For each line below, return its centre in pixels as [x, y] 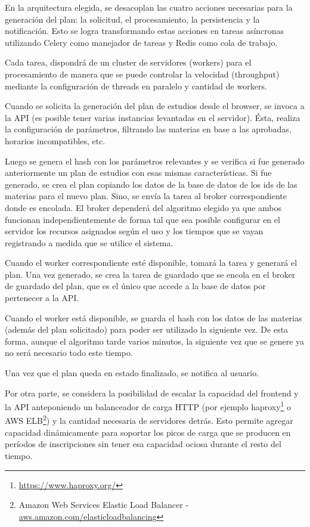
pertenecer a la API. [42, 298]
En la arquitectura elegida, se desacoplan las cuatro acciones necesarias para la [149, 7]
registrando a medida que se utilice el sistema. [89, 242]
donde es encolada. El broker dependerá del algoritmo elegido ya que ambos [143, 207]
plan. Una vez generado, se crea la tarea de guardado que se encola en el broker [150, 274]
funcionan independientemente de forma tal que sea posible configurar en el [142, 219]
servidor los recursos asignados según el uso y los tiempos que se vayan [134, 231]
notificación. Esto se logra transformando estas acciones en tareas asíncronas [145, 31]
